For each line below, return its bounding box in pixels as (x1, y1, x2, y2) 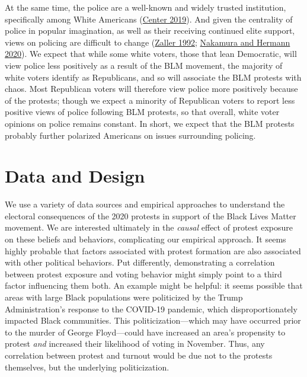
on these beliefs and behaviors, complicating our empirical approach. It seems (5, 233, 286, 245)
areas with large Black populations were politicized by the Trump (5, 291, 243, 303)
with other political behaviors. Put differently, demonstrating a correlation (5, 256, 275, 269)
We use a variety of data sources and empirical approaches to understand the (5, 198, 285, 210)
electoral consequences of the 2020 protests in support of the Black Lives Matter (5, 209, 296, 222)
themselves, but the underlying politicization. (5, 360, 170, 373)
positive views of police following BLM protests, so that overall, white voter (5, 106, 280, 118)
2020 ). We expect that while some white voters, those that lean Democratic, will (5, 47, 297, 60)
